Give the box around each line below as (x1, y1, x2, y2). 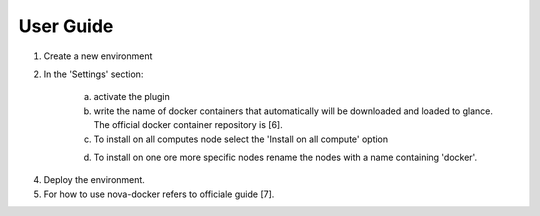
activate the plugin (93, 91, 170, 103)
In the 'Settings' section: (43, 68, 144, 80)
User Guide (18, 15, 114, 37)
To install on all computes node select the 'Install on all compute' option (93, 133, 389, 145)
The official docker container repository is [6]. (93, 119, 284, 131)
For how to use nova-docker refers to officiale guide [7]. (43, 188, 275, 200)
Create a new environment (43, 50, 153, 62)
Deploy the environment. (43, 174, 145, 186)
